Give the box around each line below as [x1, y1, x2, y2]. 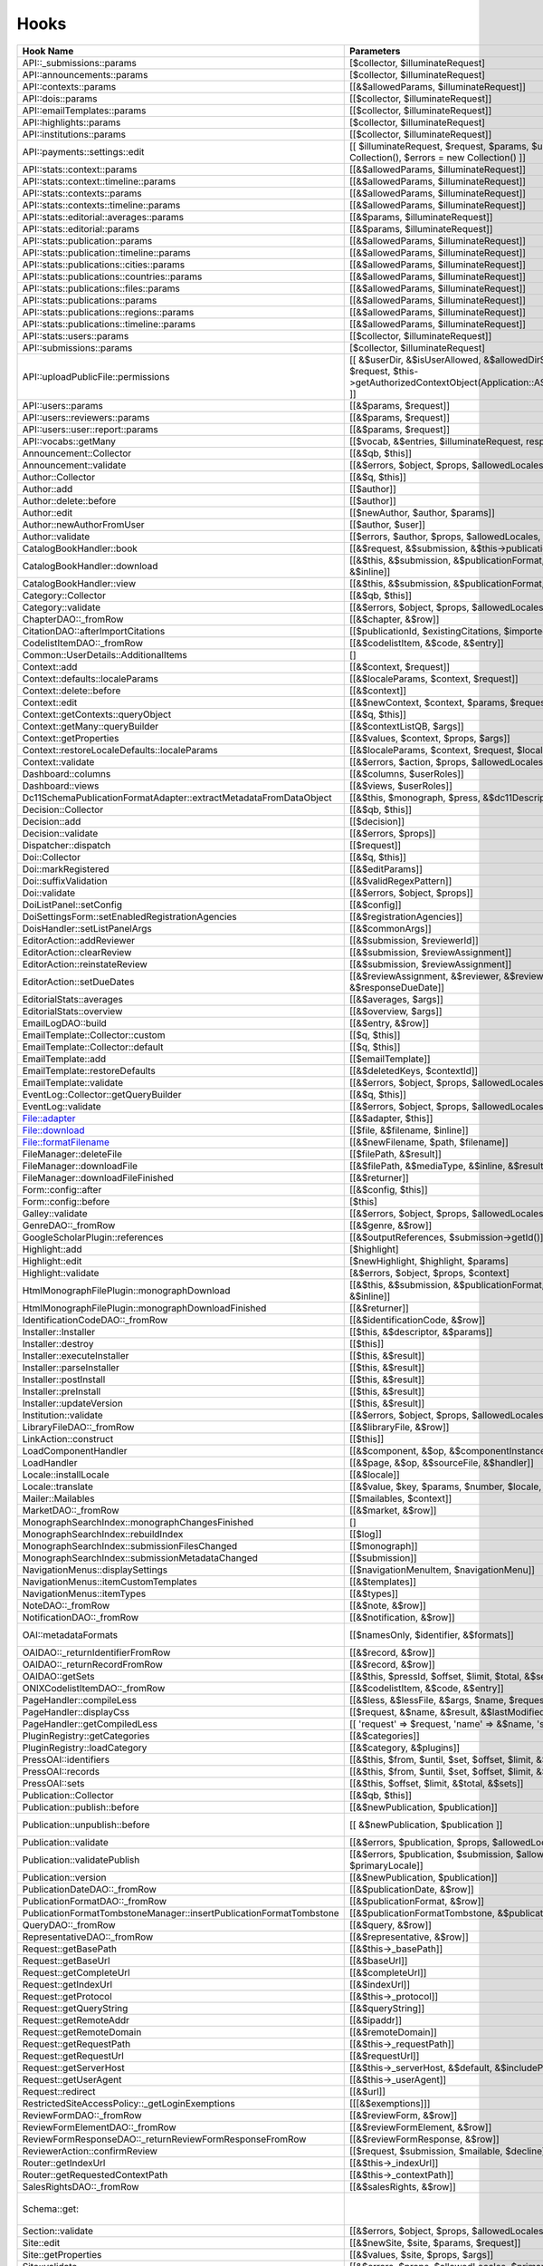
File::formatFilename [22, 1136, 110, 1148]
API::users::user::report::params [22, 422, 158, 435]
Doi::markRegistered [22, 862, 110, 875]
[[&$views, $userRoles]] [348, 780, 452, 792]
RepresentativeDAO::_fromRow [22, 1931, 154, 1943]
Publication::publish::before [22, 1800, 139, 1813]
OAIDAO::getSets [22, 1670, 95, 1682]
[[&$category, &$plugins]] [348, 1741, 461, 1754]
